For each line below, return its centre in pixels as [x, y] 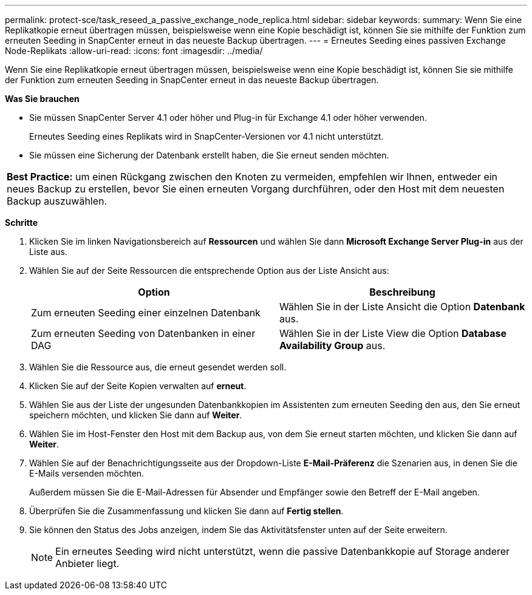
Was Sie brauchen [42, 99]
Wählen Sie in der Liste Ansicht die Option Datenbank [402, 307]
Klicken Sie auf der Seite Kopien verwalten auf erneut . [138, 386]
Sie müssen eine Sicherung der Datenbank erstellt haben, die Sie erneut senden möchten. [209, 155]
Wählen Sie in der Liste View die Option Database [393, 333]
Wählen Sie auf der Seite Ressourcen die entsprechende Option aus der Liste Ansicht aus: [209, 270]
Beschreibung [402, 292]
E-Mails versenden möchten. [87, 473]
